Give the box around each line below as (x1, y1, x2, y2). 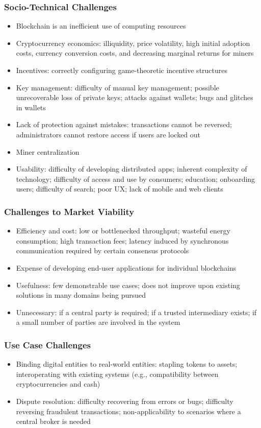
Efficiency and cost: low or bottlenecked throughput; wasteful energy (16, 225, 230, 236)
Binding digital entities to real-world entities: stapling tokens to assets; (16, 359, 238, 369)
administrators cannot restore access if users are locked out (16, 129, 201, 139)
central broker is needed (16, 416, 91, 426)
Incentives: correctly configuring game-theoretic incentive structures (16, 65, 228, 75)
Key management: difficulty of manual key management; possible (16, 82, 219, 92)
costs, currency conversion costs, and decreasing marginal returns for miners (16, 47, 254, 58)
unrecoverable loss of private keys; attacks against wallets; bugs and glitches (16, 92, 253, 103)
